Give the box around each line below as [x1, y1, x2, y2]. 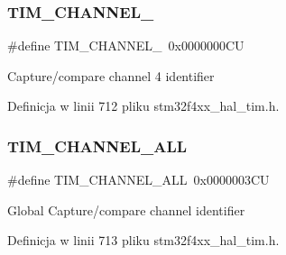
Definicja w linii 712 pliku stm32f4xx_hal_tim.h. [7, 96, 280, 115]
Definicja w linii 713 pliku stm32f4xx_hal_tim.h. [7, 231, 280, 250]
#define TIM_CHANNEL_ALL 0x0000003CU [7, 170, 270, 189]
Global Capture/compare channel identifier [7, 200, 245, 219]
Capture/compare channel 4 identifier [7, 66, 215, 85]
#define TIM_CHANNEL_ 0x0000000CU [7, 36, 244, 55]
